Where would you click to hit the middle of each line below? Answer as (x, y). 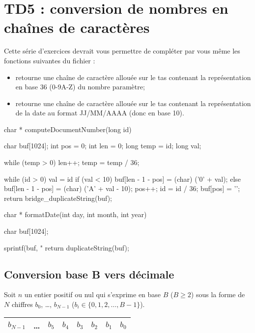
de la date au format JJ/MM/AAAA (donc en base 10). (100, 113)
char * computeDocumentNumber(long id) (68, 129)
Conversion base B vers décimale (89, 274)
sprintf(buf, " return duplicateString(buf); (67, 247)
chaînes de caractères (77, 27)
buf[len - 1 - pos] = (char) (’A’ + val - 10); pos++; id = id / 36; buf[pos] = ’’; (122, 188)
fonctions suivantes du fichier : (50, 60)
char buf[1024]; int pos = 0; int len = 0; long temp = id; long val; (103, 146)
